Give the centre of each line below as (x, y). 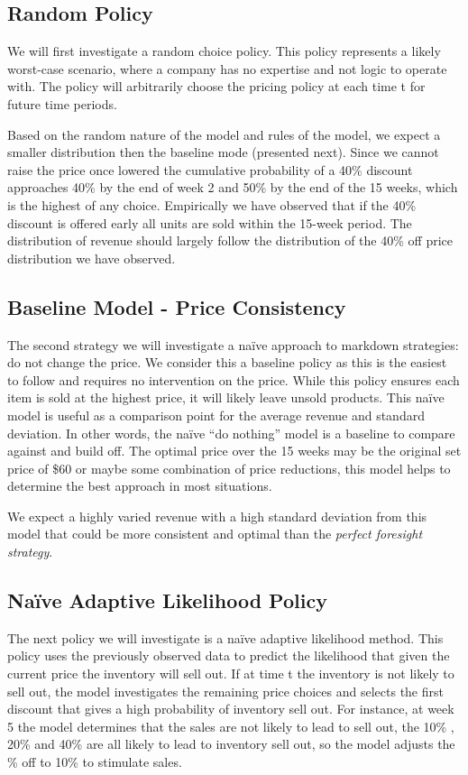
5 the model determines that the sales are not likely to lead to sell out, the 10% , (231, 726)
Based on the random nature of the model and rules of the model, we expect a (224, 134)
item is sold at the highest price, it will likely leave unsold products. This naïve (226, 397)
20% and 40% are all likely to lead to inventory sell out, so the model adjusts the (231, 744)
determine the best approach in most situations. (140, 486)
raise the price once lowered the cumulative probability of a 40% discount (210, 169)
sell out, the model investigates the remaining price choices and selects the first (225, 691)
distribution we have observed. (92, 258)
